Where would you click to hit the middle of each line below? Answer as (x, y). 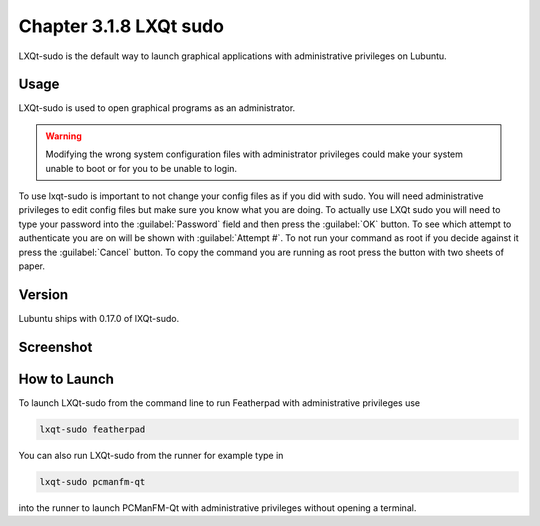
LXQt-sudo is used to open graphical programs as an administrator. (157, 108)
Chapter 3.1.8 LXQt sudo (121, 26)
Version (43, 294)
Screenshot (55, 346)
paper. (31, 266)
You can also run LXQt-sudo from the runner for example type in (151, 455)
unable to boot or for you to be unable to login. (141, 168)
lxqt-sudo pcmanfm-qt (92, 481)
